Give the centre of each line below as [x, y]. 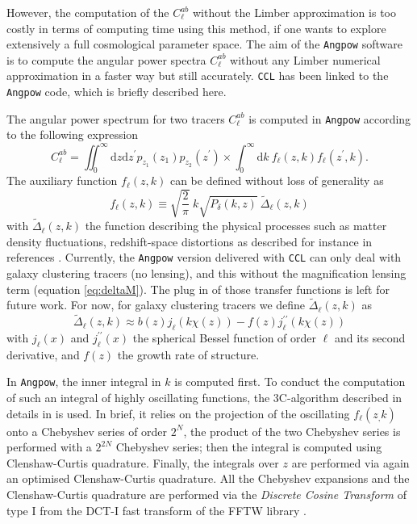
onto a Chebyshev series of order [87, 431]
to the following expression [73, 134]
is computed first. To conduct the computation [290, 381]
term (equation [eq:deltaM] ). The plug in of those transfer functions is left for [198, 289]
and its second [370, 337]
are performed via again [350, 462]
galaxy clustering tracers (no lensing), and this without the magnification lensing [206, 272]
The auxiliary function [62, 180]
